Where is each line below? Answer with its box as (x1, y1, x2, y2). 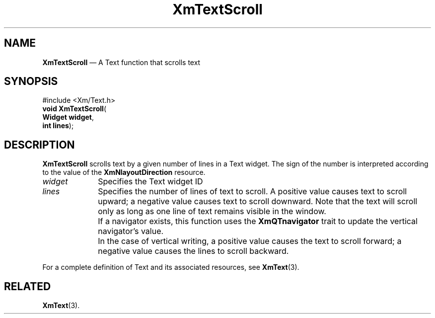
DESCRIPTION (4, 138, 75, 151)
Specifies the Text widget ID (98, 176, 203, 187)
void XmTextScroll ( (42, 104, 106, 113)
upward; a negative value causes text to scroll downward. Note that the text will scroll (98, 196, 418, 207)
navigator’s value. (98, 226, 164, 237)
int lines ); (42, 121, 74, 130)
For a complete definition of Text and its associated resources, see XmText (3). (42, 263, 299, 272)
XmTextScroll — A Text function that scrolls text (42, 58, 201, 67)
